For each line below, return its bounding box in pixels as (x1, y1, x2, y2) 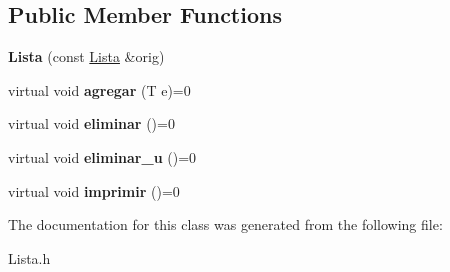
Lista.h (8, 247, 51, 268)
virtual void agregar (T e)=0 (8, 79, 191, 100)
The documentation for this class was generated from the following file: (8, 214, 443, 235)
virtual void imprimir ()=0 (8, 180, 180, 201)
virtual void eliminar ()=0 (8, 113, 175, 134)
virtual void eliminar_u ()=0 (8, 146, 197, 167)
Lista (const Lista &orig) (8, 46, 165, 67)
